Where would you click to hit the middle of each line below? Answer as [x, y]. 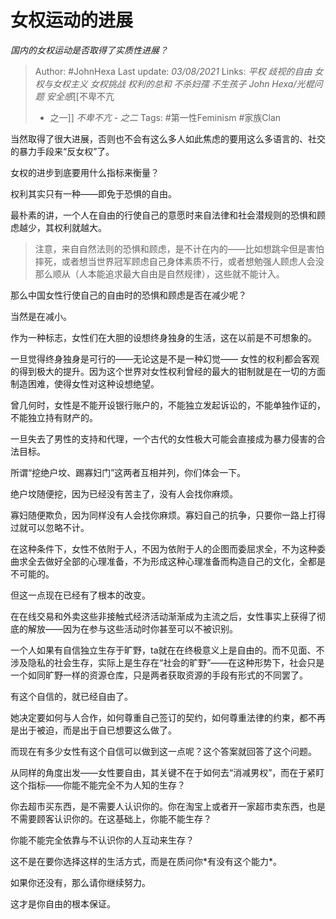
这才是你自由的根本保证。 [63, 903]
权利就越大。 [80, 227]
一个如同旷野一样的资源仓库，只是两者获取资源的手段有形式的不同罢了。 [159, 675]
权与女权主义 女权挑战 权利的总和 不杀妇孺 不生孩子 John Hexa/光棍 [174, 83]
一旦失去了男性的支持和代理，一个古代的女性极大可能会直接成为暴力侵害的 [163, 438]
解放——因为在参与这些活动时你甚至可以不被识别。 [132, 628]
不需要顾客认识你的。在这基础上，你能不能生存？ [111, 818]
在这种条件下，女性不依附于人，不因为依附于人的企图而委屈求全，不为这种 [163, 548]
